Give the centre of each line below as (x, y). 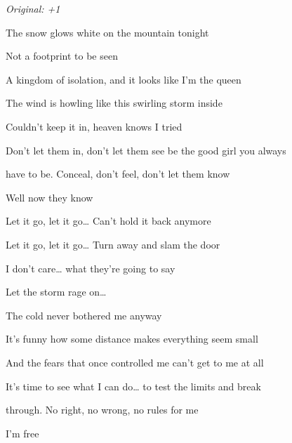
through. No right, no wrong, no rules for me (102, 410)
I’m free (22, 433)
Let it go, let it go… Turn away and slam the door (113, 244)
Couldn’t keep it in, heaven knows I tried (94, 126)
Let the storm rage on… (56, 292)
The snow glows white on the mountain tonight (107, 32)
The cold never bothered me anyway (84, 315)
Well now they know (49, 197)
